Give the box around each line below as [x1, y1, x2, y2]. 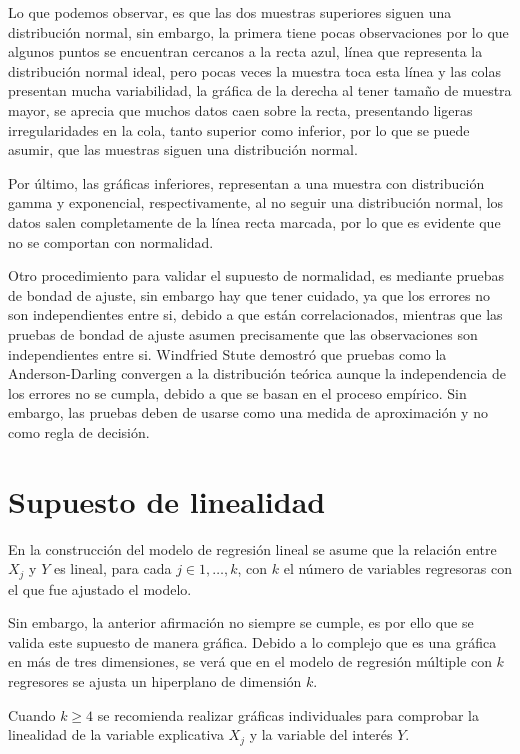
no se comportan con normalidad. [8, 231, 214, 252]
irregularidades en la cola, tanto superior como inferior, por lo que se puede [8, 119, 470, 140]
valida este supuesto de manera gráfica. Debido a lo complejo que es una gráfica [8, 631, 497, 652]
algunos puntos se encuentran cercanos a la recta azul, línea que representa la [8, 41, 483, 62]
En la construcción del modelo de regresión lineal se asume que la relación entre [8, 538, 497, 559]
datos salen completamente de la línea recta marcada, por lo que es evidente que [8, 211, 501, 232]
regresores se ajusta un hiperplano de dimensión [8, 671, 302, 692]
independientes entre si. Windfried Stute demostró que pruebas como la [8, 343, 447, 364]
